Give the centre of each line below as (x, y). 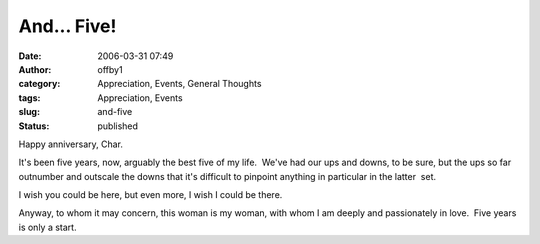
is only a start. (47, 227)
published (118, 126)
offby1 (110, 69)
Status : (34, 126)
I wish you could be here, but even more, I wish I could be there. (150, 195)
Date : (30, 56)
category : (39, 84)
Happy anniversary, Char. (71, 144)
